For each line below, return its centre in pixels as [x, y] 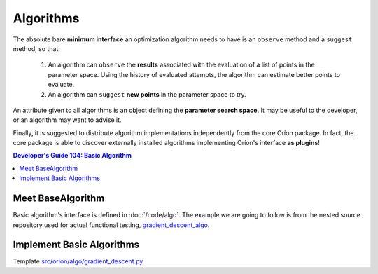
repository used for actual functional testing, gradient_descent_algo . [111, 225]
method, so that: [37, 48]
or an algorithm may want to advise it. [67, 120]
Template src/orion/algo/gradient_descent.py [78, 261]
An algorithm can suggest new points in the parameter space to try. [147, 94]
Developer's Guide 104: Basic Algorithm [72, 156]
